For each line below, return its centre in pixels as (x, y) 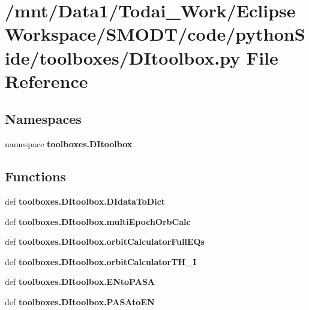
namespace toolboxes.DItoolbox (69, 144)
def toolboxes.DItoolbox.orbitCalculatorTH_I (101, 261)
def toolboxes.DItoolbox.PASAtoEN (80, 301)
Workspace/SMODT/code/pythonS (155, 34)
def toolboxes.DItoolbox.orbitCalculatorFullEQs (105, 241)
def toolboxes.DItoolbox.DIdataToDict (85, 201)
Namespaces (43, 119)
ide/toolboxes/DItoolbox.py (123, 57)
